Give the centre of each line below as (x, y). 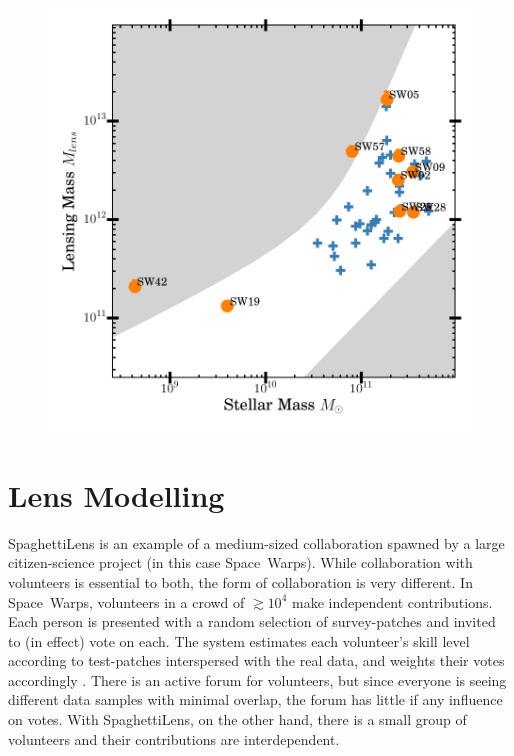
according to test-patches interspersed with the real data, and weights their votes (256, 660)
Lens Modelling (116, 494)
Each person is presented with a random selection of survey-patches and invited (252, 621)
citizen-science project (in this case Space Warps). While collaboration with (240, 562)
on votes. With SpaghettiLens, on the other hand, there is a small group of (237, 719)
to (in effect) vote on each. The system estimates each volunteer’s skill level (239, 640)
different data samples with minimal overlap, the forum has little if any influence (255, 699)
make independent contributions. (392, 601)
